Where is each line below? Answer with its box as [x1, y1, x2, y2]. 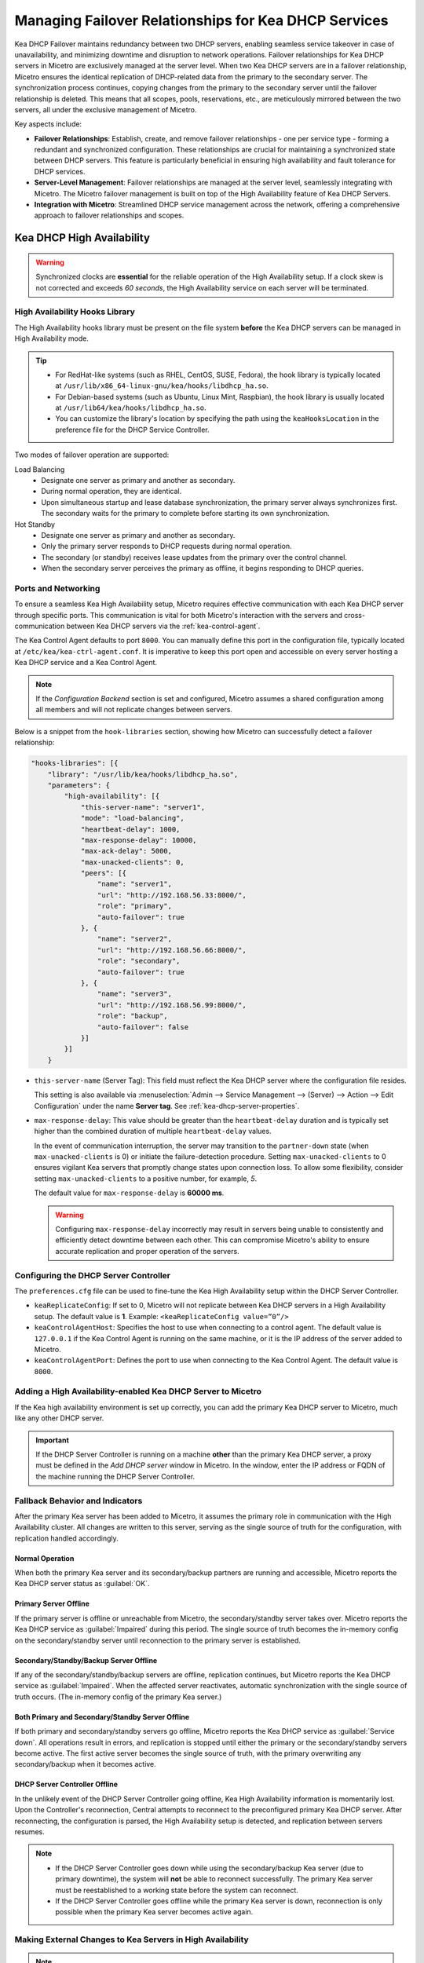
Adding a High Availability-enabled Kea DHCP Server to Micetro [14, 1386, 262, 1397]
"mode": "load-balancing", [80, 813, 185, 823]
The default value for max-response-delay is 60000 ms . [34, 1188, 225, 1197]
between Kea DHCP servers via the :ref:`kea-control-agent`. [66, 621, 261, 631]
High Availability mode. [14, 334, 90, 343]
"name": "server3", [97, 989, 173, 999]
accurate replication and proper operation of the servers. [55, 1246, 239, 1256]
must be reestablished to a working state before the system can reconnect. [55, 1885, 298, 1895]
